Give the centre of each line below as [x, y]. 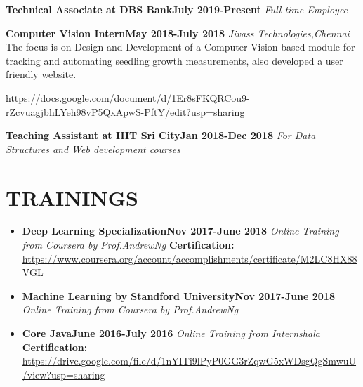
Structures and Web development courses [93, 149]
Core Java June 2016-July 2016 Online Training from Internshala [171, 333]
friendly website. [41, 74]
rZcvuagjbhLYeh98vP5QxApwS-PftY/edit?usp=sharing [125, 111]
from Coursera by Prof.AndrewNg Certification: [128, 245]
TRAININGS [72, 197]
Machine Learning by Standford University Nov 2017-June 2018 [178, 295]
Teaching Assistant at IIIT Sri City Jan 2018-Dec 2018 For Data [161, 135]
